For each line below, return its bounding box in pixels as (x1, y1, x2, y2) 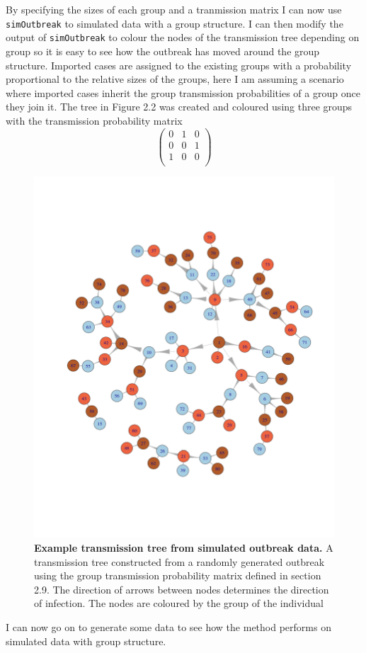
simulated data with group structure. (6, 633, 166, 648)
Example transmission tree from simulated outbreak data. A (34, 540, 333, 555)
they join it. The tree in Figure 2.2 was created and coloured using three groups (6, 99, 353, 114)
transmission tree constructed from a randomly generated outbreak (34, 554, 325, 569)
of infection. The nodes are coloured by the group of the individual (34, 596, 324, 611)
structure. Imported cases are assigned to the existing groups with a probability (6, 57, 352, 72)
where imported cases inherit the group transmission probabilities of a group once (6, 85, 360, 100)
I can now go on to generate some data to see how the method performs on (6, 620, 331, 634)
